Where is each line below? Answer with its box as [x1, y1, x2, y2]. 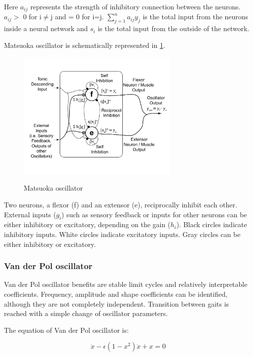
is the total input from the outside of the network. [98, 23, 250, 34]
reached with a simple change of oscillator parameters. [4, 308, 168, 318]
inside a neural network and [4, 23, 88, 34]
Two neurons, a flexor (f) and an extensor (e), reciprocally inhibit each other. [4, 199, 237, 209]
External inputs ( [4, 209, 56, 219]
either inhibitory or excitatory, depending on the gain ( [4, 219, 171, 230]
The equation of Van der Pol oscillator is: [4, 324, 129, 335]
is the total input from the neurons [143, 11, 249, 22]
